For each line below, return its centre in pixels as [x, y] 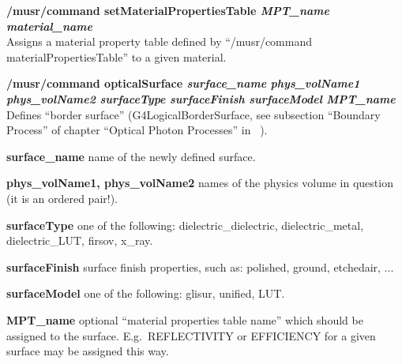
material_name [49, 26]
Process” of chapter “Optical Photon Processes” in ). [137, 130]
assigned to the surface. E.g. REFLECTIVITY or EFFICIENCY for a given [191, 335]
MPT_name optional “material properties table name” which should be [185, 319]
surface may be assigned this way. [88, 351]
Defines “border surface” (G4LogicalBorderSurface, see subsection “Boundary [193, 114]
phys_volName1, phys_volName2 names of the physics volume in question [200, 183]
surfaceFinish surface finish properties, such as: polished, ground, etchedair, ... [200, 266]
